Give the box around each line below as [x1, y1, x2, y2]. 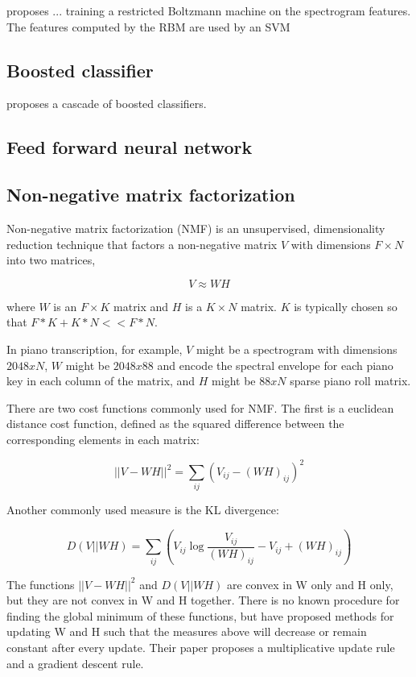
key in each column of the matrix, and [6, 372, 196, 389]
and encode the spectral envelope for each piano [157, 356, 393, 373]
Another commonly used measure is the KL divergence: [6, 501, 279, 518]
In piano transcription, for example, [6, 340, 183, 357]
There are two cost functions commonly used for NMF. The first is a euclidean [6, 399, 394, 416]
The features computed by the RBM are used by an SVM [6, 18, 290, 35]
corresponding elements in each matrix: [6, 430, 200, 447]
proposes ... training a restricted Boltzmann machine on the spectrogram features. [6, 2, 411, 19]
